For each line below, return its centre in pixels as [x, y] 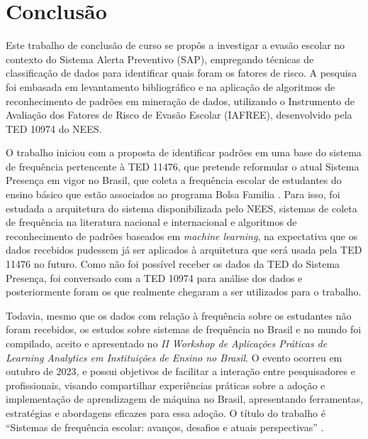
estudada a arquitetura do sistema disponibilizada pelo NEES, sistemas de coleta [182, 208]
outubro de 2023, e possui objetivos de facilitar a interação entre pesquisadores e [180, 371]
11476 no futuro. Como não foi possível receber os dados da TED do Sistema [173, 264]
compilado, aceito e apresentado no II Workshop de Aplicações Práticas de [167, 343]
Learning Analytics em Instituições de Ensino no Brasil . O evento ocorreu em [174, 357]
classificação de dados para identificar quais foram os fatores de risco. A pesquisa [182, 73]
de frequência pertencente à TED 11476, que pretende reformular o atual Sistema [183, 166]
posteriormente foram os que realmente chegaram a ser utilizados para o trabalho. [184, 292]
